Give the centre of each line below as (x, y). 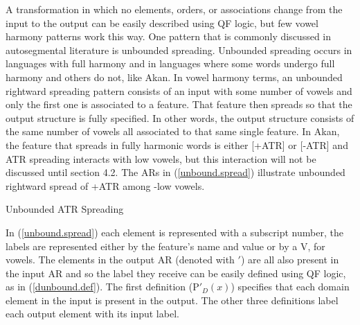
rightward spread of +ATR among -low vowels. (105, 185)
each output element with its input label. (92, 314)
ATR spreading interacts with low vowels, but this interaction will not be (161, 158)
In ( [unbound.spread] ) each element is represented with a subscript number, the (174, 232)
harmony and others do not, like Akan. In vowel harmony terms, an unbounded (174, 77)
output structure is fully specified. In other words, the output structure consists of (180, 117)
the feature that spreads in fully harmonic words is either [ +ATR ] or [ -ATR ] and (177, 144)
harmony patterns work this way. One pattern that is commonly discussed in (169, 36)
